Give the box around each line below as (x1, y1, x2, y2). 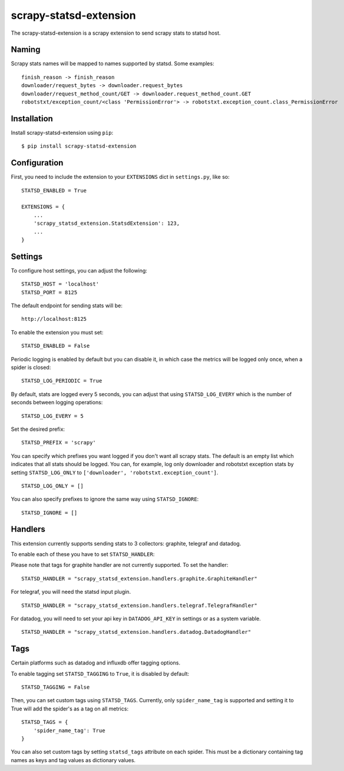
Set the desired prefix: (11, 426, 65, 433)
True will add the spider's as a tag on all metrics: (11, 705, 129, 712)
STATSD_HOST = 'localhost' (21, 281, 100, 288)
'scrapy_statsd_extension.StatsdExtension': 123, (33, 220, 180, 227)
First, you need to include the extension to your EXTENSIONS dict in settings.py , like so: (11, 174, 230, 181)
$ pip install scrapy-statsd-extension (21, 143, 137, 149)
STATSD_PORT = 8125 (21, 289, 78, 295)
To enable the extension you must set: (11, 328, 104, 335)
